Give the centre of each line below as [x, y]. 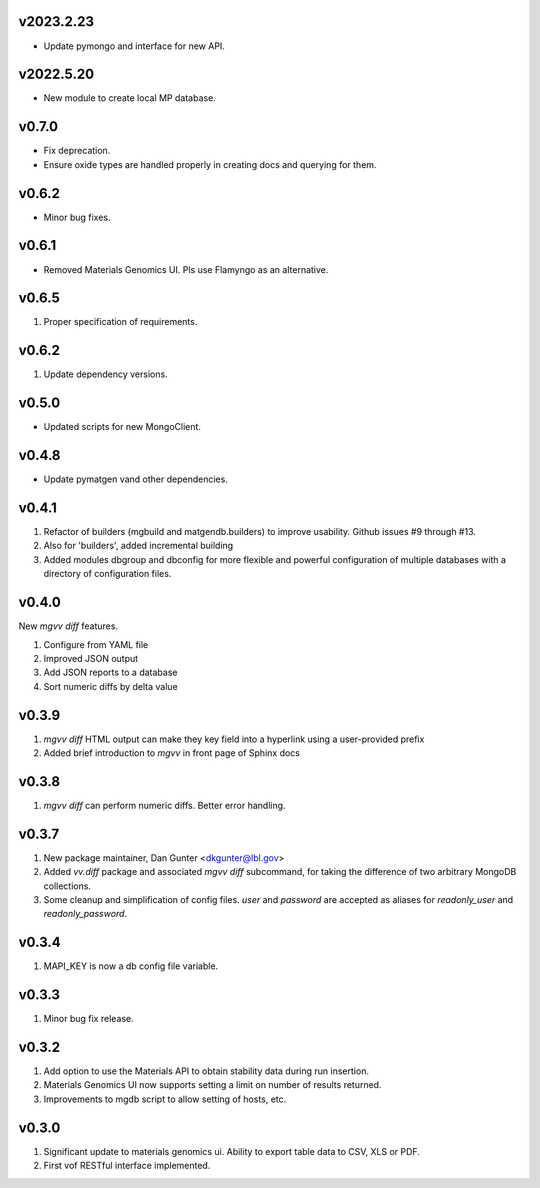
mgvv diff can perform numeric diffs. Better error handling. [164, 805]
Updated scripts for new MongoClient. [122, 427]
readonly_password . [85, 914]
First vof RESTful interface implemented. [127, 1166]
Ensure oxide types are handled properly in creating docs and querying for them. [210, 164]
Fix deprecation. [77, 151]
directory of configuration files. [107, 574]
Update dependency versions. [106, 374]
